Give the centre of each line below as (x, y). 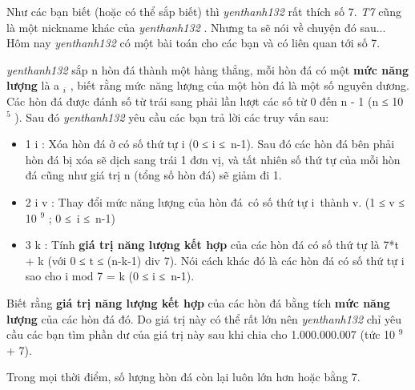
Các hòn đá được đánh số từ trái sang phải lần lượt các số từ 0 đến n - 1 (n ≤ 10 (205, 101)
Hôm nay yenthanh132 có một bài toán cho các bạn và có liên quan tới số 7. (193, 43)
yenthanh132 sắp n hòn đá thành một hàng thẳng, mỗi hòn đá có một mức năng (207, 69)
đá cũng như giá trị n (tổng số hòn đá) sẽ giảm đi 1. (153, 175)
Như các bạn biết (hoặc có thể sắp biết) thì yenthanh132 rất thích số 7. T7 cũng (204, 11)
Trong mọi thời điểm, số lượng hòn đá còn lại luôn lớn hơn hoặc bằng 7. (183, 377)
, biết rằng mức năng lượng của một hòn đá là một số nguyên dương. (240, 85)
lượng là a (33, 85)
